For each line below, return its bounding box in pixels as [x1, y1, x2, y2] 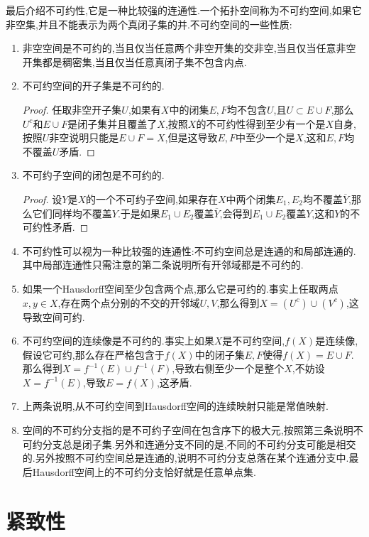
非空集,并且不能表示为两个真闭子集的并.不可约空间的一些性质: [6, 16, 292, 31]
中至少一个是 [236, 130, 296, 145]
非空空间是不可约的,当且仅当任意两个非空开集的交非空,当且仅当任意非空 [22, 40, 356, 55]
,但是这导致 [165, 130, 218, 145]
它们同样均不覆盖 [32, 205, 112, 220]
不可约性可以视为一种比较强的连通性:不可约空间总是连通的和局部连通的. [22, 243, 356, 258]
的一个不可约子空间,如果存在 [86, 191, 218, 206]
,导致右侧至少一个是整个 [172, 361, 285, 376]
